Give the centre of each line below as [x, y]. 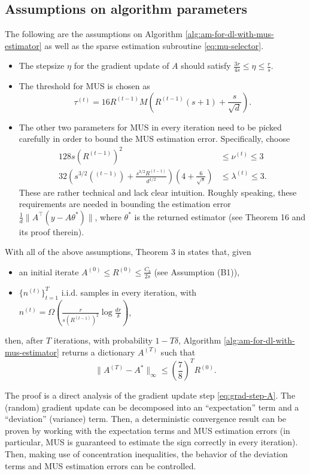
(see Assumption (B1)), [197, 271]
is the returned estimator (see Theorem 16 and [220, 216]
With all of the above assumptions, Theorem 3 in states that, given [128, 252]
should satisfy [206, 66]
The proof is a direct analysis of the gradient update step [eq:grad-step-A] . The [150, 395]
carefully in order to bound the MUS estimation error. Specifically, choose [154, 139]
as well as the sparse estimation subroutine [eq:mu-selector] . [154, 45]
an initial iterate [49, 271]
